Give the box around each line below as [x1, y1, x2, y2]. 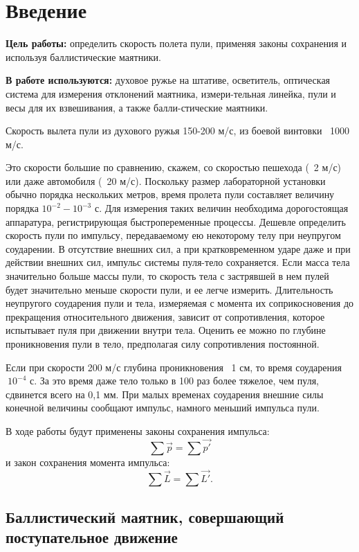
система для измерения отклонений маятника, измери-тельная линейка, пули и [6, 86, 336, 100]
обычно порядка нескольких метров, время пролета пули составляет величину [6, 187, 335, 202]
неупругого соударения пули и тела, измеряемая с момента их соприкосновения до [6, 296, 354, 310]
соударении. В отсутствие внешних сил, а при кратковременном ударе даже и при [6, 241, 351, 256]
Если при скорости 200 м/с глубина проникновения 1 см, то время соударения [6, 359, 342, 374]
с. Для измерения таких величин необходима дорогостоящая [94, 201, 349, 215]
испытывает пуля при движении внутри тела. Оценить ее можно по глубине [6, 323, 326, 337]
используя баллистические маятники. [6, 49, 161, 64]
